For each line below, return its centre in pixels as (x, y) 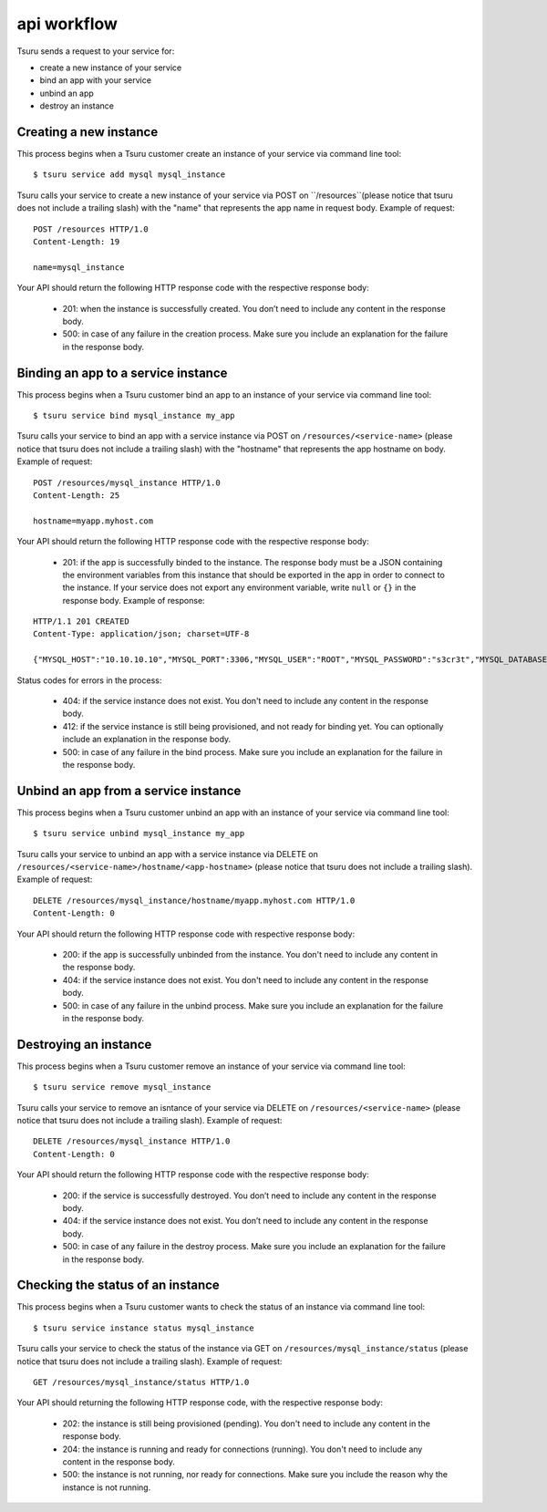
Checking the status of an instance (119, 1285)
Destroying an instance (84, 1044)
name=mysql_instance (79, 267)
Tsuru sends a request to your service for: (96, 51)
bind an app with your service (96, 80)
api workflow (67, 24)
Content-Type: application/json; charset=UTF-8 (141, 634)
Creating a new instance (88, 132)
